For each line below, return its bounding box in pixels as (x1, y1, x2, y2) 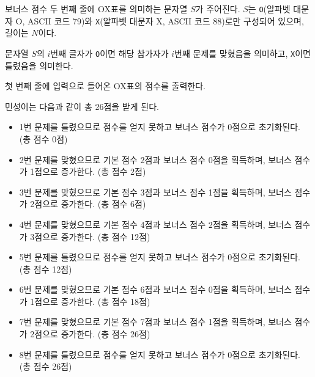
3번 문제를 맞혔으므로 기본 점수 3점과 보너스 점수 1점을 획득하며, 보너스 (19, 185, 292, 198)
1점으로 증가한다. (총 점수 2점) (30, 165, 146, 178)
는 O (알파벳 (248, 2, 291, 15)
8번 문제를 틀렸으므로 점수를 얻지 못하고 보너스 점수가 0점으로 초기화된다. (19, 348, 300, 361)
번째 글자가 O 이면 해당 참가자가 (50, 46, 169, 59)
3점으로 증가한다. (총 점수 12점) (30, 230, 150, 243)
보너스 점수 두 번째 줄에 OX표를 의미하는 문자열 (5, 2, 188, 15)
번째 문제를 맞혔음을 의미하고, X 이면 (174, 46, 311, 59)
